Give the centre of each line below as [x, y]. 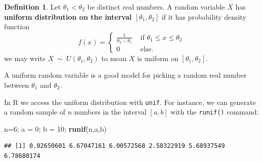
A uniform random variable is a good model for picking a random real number [125, 75]
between [17, 85]
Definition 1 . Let [33, 7]
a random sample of [35, 112]
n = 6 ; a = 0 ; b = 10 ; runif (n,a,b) [55, 128]
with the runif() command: [215, 112]
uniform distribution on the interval [68, 16]
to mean [114, 58]
